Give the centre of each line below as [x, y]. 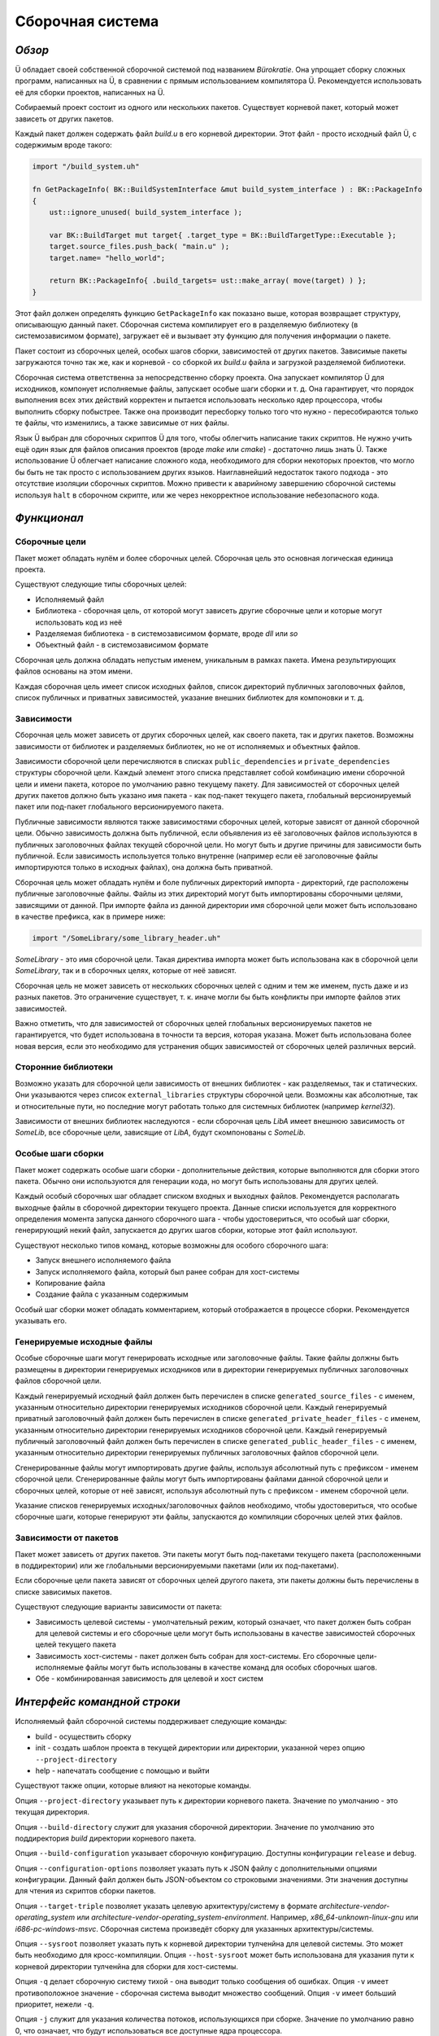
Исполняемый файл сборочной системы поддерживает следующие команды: [151, 1722]
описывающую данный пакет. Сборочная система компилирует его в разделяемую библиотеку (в [187, 325]
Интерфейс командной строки [98, 1702]
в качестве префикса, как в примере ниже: [90, 916]
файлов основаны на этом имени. [74, 671]
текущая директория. [52, 1812]
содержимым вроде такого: [64, 145]
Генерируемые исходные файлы [84, 1341]
